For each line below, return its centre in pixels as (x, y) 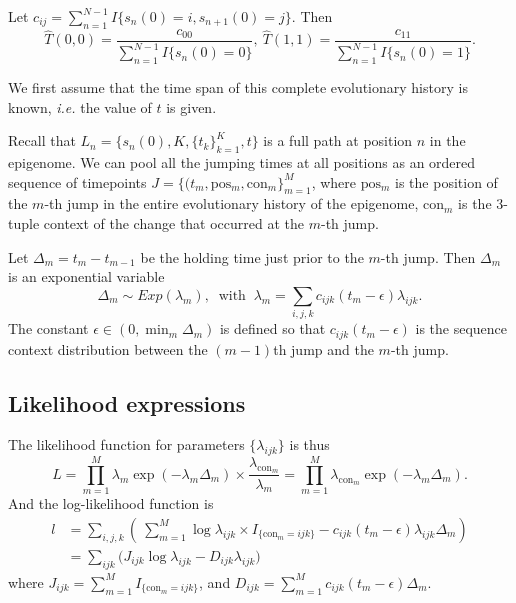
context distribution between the (108, 348)
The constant (48, 328)
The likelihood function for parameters (126, 444)
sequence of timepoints (77, 181)
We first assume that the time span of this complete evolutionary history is (238, 87)
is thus (309, 444)
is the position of (446, 181)
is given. (191, 106)
